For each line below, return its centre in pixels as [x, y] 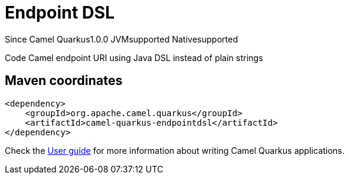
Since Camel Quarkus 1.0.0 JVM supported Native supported [121, 39]
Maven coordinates [64, 81]
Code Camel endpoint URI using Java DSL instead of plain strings [134, 57]
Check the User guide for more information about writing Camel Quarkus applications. [175, 150]
